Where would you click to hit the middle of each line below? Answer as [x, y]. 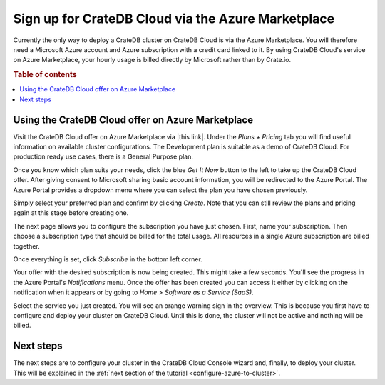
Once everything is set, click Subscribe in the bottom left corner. [108, 259]
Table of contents [45, 75]
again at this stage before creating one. [71, 213]
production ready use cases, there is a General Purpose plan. [103, 156]
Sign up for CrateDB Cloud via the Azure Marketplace [174, 19]
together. [27, 246]
